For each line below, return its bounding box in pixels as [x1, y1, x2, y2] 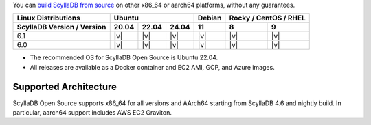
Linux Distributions [16, 14, 80, 23]
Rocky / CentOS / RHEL [229, 14, 306, 23]
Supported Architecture [12, 81, 117, 92]
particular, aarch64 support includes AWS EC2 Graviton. [12, 109, 172, 117]
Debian [197, 14, 222, 23]
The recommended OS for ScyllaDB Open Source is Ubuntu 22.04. [30, 53, 218, 61]
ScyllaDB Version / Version [16, 23, 106, 32]
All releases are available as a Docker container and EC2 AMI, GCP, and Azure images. [30, 63, 275, 71]
